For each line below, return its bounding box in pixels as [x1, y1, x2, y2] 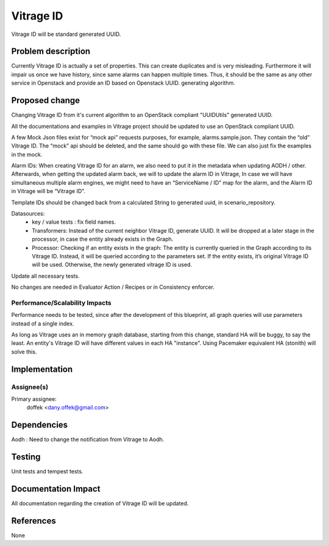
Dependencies [11, 420, 68, 430]
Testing [11, 452, 41, 463]
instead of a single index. [11, 320, 74, 327]
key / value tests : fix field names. [32, 218, 116, 225]
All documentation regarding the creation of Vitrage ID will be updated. [11, 500, 189, 507]
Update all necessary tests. [11, 272, 80, 280]
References [11, 516, 56, 526]
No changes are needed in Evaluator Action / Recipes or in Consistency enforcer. [11, 283, 214, 291]
